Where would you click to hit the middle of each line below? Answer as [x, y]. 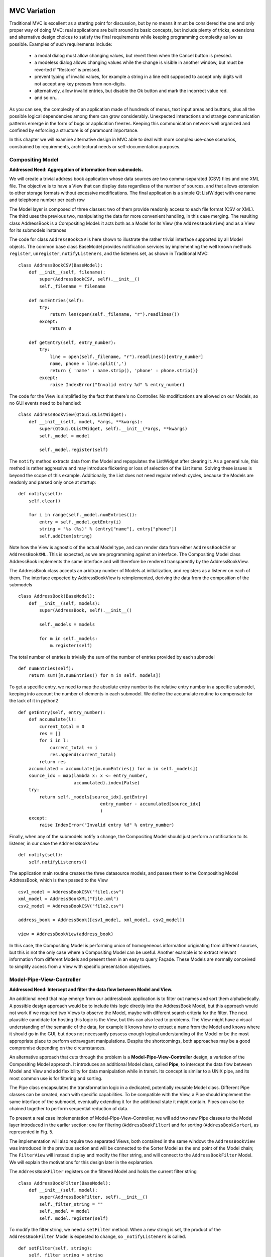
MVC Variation [33, 11]
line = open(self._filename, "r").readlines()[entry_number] [127, 356]
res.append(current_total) [83, 755]
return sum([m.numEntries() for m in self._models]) [95, 676]
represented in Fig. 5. [31, 1132]
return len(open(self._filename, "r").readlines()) [115, 315]
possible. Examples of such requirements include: [61, 44]
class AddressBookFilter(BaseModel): [65, 1183]
